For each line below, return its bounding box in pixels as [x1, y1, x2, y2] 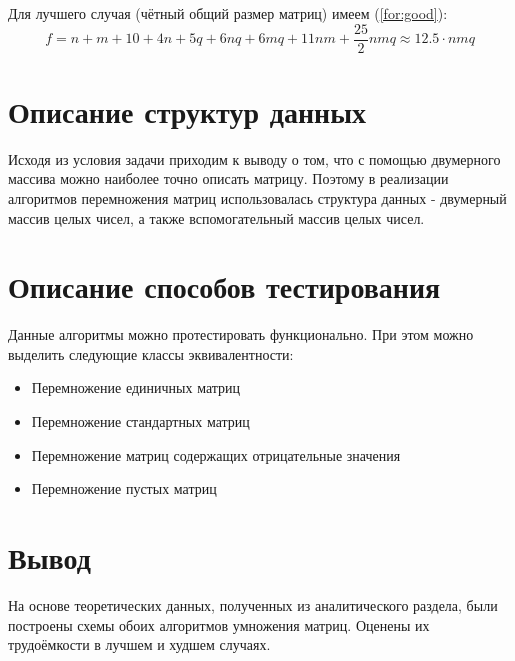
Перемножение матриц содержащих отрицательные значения [31, 444, 401, 465]
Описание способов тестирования [8, 266, 441, 307]
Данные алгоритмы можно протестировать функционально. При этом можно [8, 324, 474, 345]
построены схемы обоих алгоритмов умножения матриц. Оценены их [8, 614, 430, 635]
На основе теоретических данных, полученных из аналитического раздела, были [8, 594, 498, 615]
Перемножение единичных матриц [31, 377, 241, 398]
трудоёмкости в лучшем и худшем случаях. [8, 634, 271, 655]
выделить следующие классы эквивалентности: [8, 343, 294, 364]
